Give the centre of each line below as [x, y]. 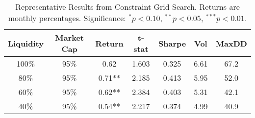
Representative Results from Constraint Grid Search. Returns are [127, 7]
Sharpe [172, 43]
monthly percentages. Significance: [67, 18]
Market [70, 37]
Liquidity [26, 43]
